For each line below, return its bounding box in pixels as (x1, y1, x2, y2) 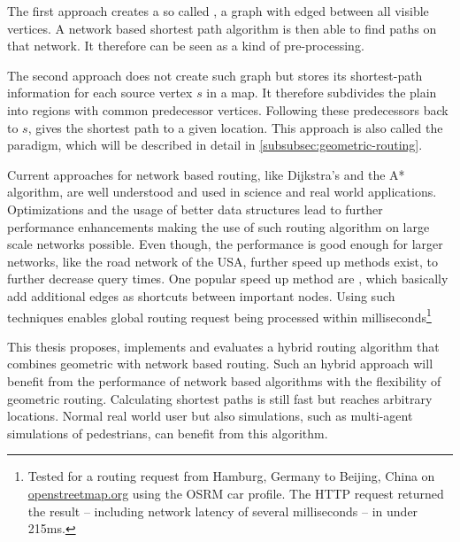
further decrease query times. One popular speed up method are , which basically (7, 269, 448, 288)
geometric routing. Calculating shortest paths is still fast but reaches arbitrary (7, 389, 433, 407)
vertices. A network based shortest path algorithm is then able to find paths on (7, 19, 437, 37)
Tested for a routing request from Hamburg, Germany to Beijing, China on (27, 467, 435, 485)
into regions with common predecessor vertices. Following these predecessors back (7, 100, 448, 119)
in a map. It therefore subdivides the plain (206, 83, 437, 102)
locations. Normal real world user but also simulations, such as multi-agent (7, 406, 413, 425)
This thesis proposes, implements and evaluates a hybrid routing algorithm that (7, 337, 440, 355)
